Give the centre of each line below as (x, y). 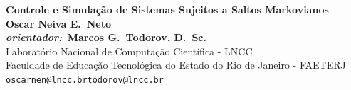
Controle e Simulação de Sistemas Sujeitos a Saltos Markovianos (167, 9)
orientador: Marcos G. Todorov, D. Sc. (106, 37)
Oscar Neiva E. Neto (59, 23)
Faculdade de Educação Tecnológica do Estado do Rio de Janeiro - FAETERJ (176, 65)
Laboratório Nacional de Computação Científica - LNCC (129, 51)
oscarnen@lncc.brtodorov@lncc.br (85, 80)
